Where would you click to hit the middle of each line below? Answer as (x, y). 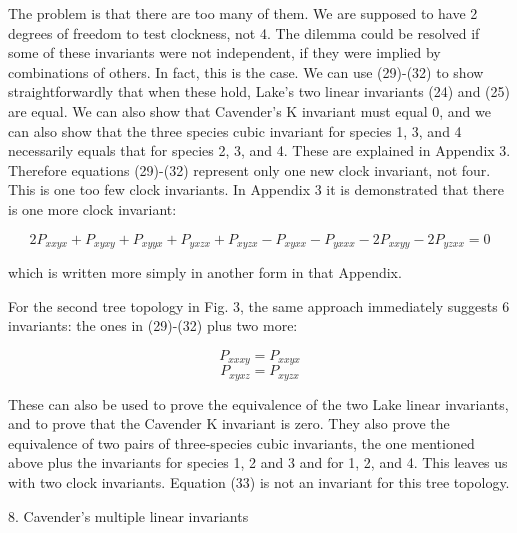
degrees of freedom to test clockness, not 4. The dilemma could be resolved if (244, 32)
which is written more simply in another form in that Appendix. (205, 271)
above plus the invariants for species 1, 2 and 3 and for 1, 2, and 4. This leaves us (258, 462)
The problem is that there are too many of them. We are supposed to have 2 (243, 13)
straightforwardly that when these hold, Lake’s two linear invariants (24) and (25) (259, 91)
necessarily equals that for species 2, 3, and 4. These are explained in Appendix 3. (259, 150)
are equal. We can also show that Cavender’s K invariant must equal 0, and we (249, 110)
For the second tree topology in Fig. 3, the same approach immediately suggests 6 (259, 305)
